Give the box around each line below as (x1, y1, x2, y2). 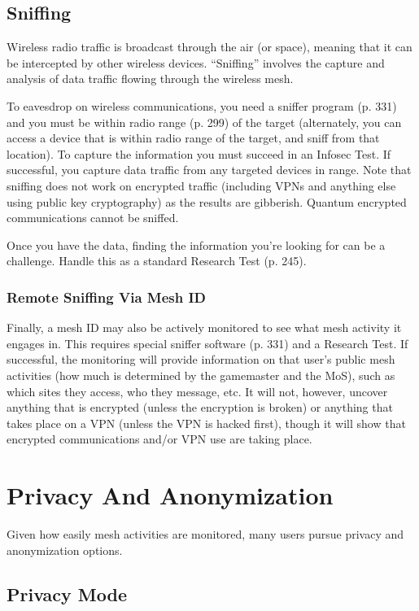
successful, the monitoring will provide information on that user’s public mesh (7, 351, 395, 368)
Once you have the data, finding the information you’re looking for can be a (7, 236, 386, 253)
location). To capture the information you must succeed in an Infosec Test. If (7, 145, 391, 162)
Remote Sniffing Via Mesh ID (7, 286, 206, 307)
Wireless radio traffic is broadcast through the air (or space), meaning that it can (7, 38, 412, 55)
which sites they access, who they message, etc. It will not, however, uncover (7, 382, 388, 399)
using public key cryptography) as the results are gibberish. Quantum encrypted (7, 193, 407, 210)
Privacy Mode (7, 581, 127, 606)
